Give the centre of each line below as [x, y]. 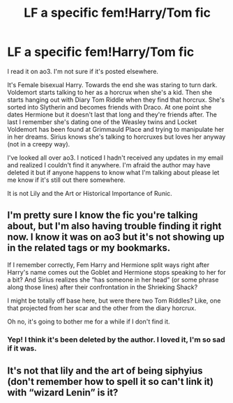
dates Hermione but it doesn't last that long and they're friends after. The [112, 114]
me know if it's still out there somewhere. [66, 180]
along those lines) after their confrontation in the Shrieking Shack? [103, 287]
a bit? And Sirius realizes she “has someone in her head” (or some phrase [113, 280]
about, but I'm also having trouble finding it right [114, 226]
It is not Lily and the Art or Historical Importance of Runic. [90, 193]
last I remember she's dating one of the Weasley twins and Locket [102, 122]
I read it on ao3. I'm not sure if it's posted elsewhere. [83, 71]
